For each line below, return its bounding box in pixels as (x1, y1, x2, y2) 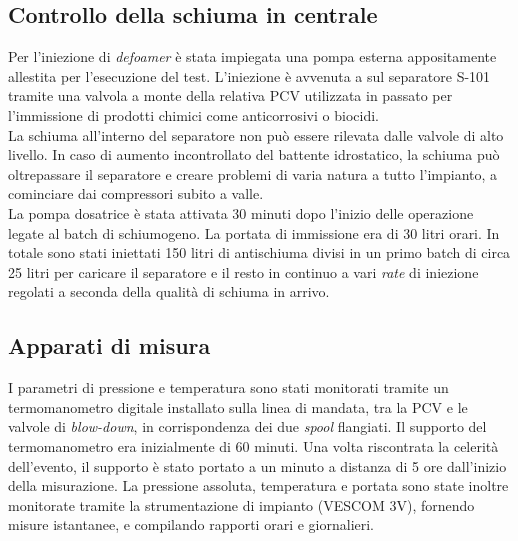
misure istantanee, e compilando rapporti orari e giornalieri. (8, 514, 375, 535)
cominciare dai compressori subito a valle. (8, 183, 264, 204)
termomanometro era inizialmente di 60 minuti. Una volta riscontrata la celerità (8, 435, 499, 456)
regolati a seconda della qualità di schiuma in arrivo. (8, 281, 330, 302)
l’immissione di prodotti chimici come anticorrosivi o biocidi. (8, 104, 379, 125)
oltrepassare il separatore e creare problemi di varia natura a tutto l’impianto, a (8, 163, 498, 184)
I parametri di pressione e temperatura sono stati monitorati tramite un (8, 377, 449, 398)
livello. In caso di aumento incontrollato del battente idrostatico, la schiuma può (8, 144, 500, 165)
